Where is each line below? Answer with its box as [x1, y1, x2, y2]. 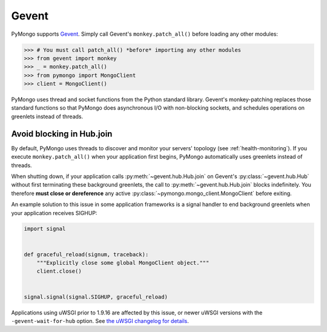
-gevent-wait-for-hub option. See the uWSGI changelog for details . [11, 317, 189, 324]
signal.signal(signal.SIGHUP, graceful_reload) [24, 293, 168, 300]
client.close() [36, 268, 82, 275]
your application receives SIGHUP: [11, 209, 97, 216]
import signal [24, 225, 66, 233]
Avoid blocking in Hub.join [11, 128, 113, 139]
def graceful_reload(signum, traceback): [24, 251, 149, 257]
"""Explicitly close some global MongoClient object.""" [36, 259, 210, 267]
